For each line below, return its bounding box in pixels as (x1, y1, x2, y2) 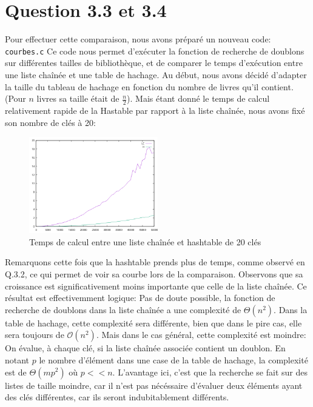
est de (5, 365, 27, 378)
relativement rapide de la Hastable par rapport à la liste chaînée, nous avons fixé (5, 104, 305, 116)
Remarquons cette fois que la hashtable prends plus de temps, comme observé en (5, 256, 305, 268)
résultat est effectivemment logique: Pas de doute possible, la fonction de (5, 291, 275, 304)
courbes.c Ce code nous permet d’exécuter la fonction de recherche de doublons (5, 44, 305, 57)
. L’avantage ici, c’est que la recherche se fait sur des (112, 365, 308, 378)
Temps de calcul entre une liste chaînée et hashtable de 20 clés (29, 235, 261, 248)
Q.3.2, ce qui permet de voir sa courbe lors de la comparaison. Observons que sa (5, 267, 303, 280)
